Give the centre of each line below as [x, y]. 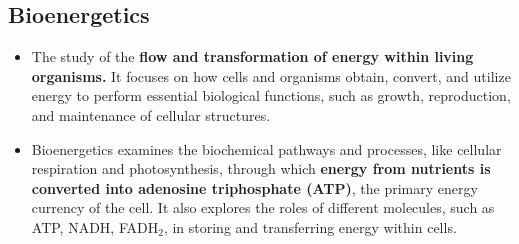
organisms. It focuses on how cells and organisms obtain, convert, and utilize [271, 75]
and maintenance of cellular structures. [151, 114]
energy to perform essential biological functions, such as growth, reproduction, [271, 95]
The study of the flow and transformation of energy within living [252, 56]
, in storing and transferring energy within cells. [310, 226]
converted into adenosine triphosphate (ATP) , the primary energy [254, 187]
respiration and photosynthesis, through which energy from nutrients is [261, 168]
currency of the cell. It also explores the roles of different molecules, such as [263, 207]
